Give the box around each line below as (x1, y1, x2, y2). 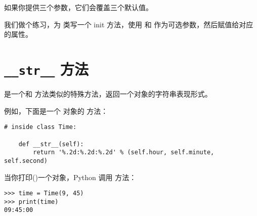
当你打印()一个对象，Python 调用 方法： (4, 171, 137, 182)
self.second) (4, 157, 48, 164)
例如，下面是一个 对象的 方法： (4, 105, 108, 116)
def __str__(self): (18, 140, 84, 148)
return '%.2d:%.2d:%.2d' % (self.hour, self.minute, (33, 149, 215, 156)
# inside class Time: (4, 123, 77, 131)
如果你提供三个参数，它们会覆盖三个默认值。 (4, 2, 153, 12)
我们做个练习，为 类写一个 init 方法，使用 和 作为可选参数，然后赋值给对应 (4, 19, 253, 29)
